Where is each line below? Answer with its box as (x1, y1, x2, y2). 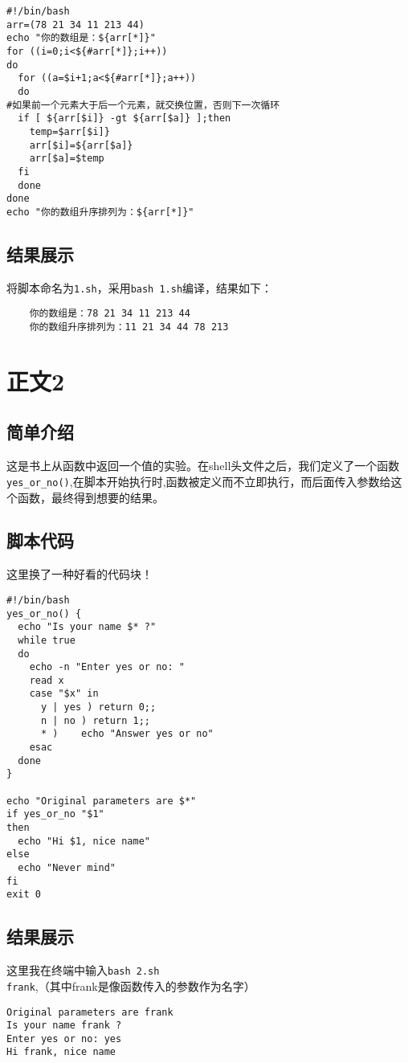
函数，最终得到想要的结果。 (17, 489, 164, 505)
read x (29, 674, 64, 686)
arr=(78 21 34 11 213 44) (6, 18, 145, 31)
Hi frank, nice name (6, 1046, 116, 1058)
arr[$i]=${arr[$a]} (29, 139, 133, 151)
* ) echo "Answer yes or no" (40, 728, 214, 740)
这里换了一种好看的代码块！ (6, 566, 153, 583)
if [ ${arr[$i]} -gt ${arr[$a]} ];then (18, 112, 231, 125)
